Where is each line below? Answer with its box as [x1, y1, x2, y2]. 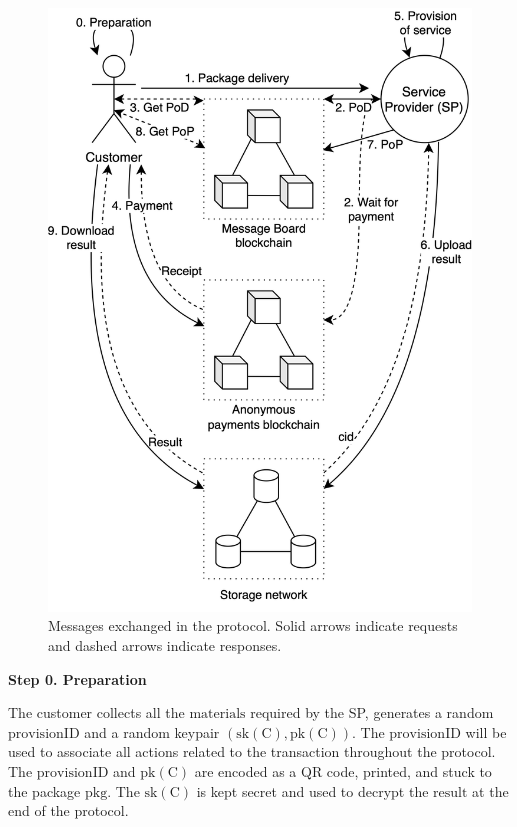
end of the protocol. [8, 800, 129, 821]
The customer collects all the [8, 702, 185, 723]
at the [472, 780, 509, 801]
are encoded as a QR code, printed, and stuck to [194, 761, 492, 782]
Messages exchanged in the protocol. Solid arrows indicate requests [48, 615, 458, 636]
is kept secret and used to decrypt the [196, 780, 429, 801]
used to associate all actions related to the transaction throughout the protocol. [8, 741, 496, 762]
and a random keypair [84, 721, 220, 742]
